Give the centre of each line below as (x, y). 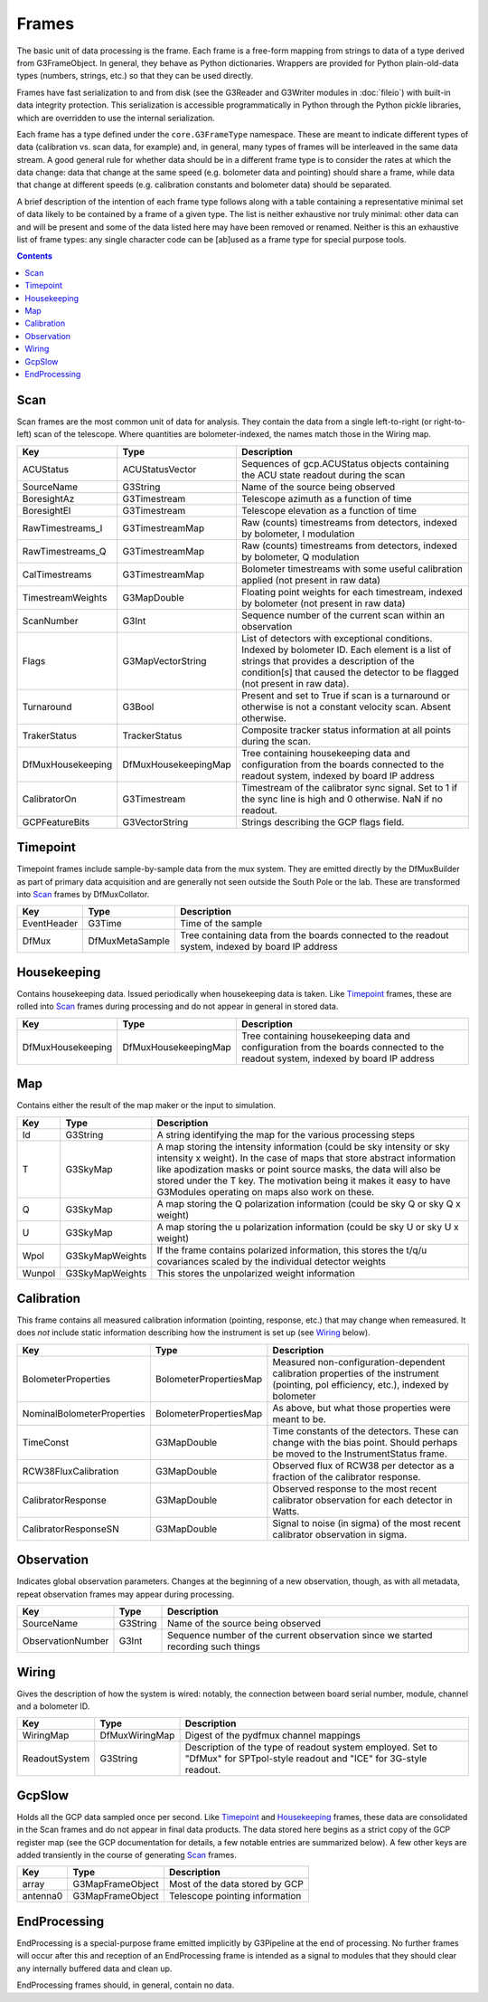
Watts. (286, 1511)
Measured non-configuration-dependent (359, 1362)
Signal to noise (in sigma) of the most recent (366, 1523)
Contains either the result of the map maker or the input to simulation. (146, 1105)
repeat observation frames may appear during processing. (126, 1594)
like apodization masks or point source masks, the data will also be (299, 1169)
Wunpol (39, 1273)
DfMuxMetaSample (129, 941)
